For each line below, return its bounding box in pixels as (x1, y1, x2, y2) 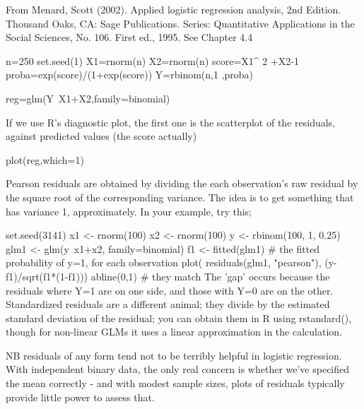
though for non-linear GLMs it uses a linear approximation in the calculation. (6, 324, 342, 339)
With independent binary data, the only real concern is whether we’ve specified (6, 362, 350, 377)
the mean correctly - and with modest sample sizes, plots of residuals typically (6, 376, 345, 391)
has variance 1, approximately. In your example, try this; (6, 203, 252, 218)
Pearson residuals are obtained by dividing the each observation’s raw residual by (6, 176, 358, 191)
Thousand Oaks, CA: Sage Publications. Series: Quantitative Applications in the (6, 16, 355, 30)
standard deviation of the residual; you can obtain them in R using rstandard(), (6, 310, 352, 325)
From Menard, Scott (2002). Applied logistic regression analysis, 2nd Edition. (6, 2, 341, 16)
